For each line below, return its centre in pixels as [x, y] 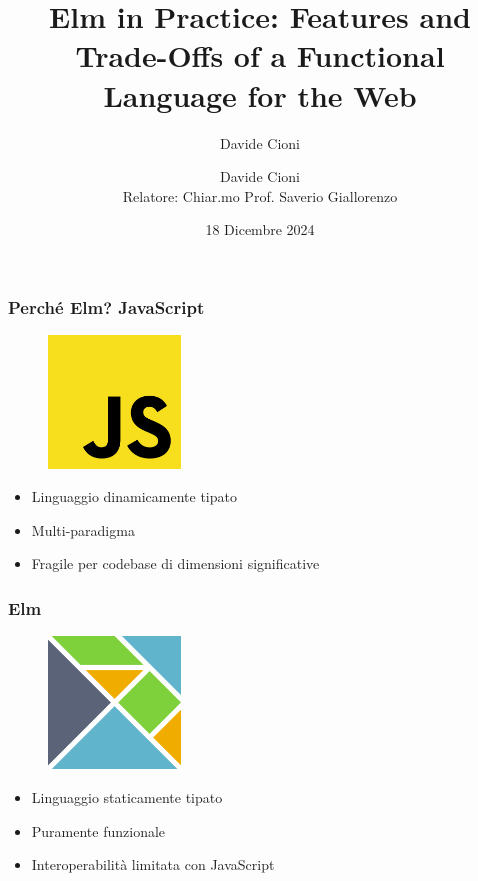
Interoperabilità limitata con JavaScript [153, 864]
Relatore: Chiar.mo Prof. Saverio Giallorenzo [260, 195]
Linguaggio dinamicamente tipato [134, 496]
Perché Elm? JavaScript [106, 306]
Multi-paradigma [83, 529]
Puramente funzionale [98, 830]
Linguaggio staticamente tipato [127, 797]
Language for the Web [260, 94]
